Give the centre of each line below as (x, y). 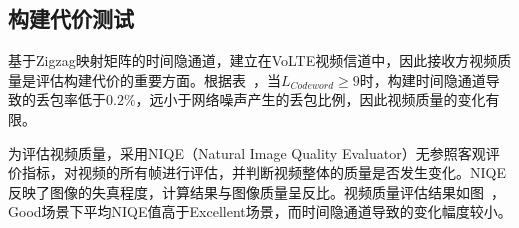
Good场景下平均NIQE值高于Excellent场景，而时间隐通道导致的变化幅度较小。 (260, 211)
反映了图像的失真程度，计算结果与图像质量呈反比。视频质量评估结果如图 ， (256, 191)
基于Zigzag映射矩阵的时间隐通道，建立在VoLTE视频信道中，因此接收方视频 (253, 60)
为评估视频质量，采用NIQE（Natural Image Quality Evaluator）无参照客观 (247, 152)
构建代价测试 (71, 18)
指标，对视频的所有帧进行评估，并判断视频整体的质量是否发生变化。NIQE (263, 172)
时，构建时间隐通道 (422, 79)
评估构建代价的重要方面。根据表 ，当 (158, 79)
